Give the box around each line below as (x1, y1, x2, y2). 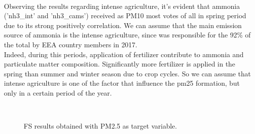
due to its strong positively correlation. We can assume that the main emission (4, 20, 242, 30)
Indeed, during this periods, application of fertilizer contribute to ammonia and (4, 49, 244, 59)
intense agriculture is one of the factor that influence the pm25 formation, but (4, 78, 240, 88)
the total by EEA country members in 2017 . (4, 39, 138, 49)
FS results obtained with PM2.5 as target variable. (24, 121, 177, 131)
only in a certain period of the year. (4, 87, 112, 98)
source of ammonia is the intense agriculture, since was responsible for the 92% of (4, 30, 251, 40)
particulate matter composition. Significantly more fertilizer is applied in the (4, 59, 235, 69)
